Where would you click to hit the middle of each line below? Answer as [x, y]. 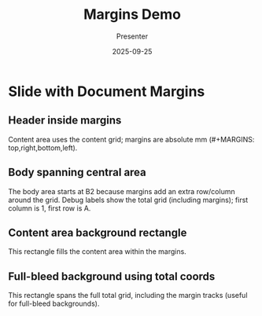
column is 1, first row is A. [50, 208]
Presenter [132, 36]
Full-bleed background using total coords [112, 276]
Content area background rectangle [98, 232]
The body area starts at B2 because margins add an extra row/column [122, 191]
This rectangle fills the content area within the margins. [97, 252]
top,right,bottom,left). [43, 148]
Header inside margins [65, 121]
